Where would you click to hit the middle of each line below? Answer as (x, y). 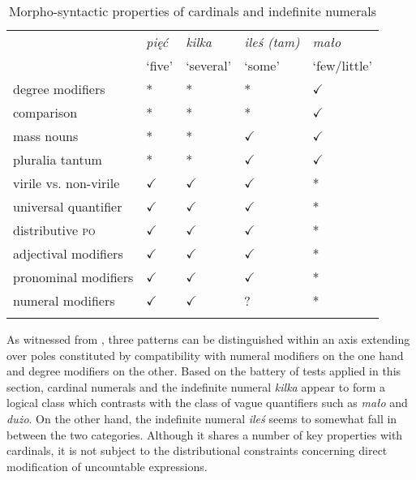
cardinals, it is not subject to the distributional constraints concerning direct (197, 450)
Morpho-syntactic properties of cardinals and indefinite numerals (192, 11)
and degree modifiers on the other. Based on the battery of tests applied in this (204, 371)
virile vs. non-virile (66, 183)
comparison (45, 112)
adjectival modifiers (68, 253)
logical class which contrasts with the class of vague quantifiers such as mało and (207, 403)
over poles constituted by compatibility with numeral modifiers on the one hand (205, 355)
